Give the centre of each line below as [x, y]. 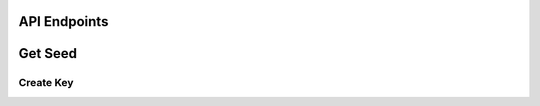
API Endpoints [63, 21]
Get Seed [47, 53]
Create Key [46, 83]
